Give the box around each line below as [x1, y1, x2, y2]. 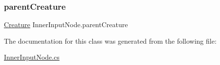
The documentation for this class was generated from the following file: [4, 35, 217, 46]
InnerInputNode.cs [4, 52, 60, 62]
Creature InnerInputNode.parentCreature [4, 19, 128, 30]
